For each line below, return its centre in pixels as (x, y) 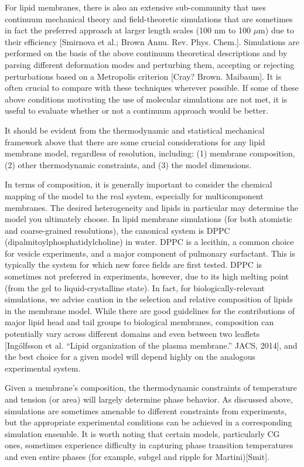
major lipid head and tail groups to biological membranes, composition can (139, 322)
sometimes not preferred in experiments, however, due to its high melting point (147, 276)
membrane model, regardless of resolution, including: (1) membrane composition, (150, 153)
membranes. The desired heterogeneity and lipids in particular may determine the (151, 207)
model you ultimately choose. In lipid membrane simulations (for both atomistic (148, 219)
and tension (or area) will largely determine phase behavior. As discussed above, (149, 399)
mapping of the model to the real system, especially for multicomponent (134, 195)
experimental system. (43, 368)
